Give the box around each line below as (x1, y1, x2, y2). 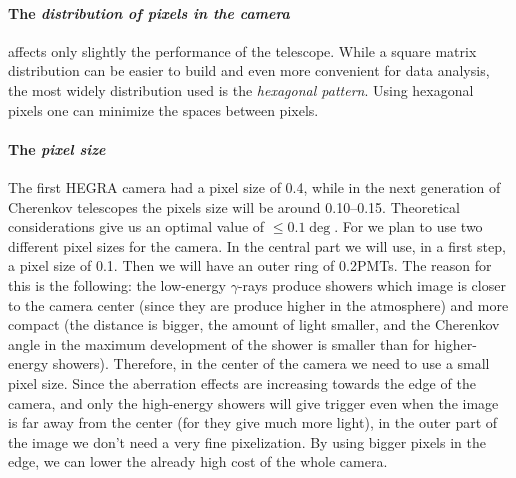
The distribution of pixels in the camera (8, 2, 290, 23)
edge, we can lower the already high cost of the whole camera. (8, 451, 388, 472)
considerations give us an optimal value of (8, 216, 265, 237)
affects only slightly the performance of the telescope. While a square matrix (8, 40, 477, 61)
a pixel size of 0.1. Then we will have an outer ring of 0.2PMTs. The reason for (8, 255, 492, 276)
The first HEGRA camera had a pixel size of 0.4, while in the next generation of (8, 176, 501, 197)
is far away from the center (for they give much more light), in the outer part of (8, 412, 498, 433)
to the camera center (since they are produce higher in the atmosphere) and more (8, 294, 509, 315)
